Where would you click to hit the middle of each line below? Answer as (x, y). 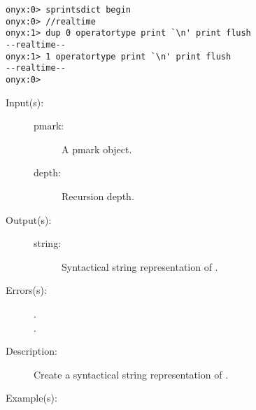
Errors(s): (26, 290)
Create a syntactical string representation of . (131, 374)
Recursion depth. (98, 196)
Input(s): (25, 102)
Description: (31, 351)
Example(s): (31, 398)
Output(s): (29, 219)
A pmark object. (97, 149)
